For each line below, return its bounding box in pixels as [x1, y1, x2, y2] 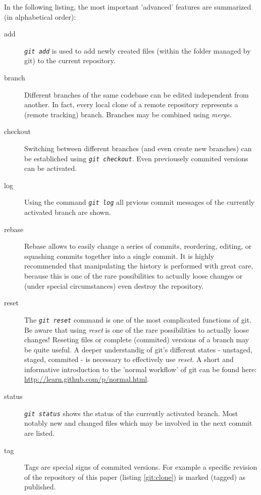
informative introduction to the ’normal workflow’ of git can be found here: [24, 364, 257, 374]
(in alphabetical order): [4, 11, 76, 22]
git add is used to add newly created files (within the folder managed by [24, 45, 251, 56]
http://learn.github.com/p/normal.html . [24, 374, 149, 384]
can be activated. [24, 163, 77, 173]
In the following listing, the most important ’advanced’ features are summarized [4, 2, 251, 12]
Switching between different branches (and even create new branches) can [24, 143, 252, 153]
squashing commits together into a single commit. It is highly [24, 250, 215, 261]
